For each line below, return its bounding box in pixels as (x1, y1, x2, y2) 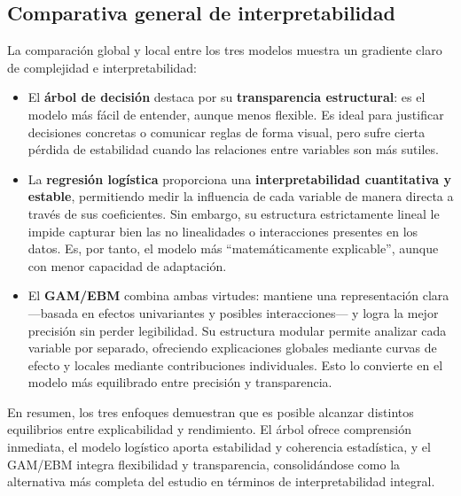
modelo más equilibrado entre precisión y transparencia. (27, 373, 332, 391)
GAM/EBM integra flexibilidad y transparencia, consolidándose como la (7, 454, 401, 473)
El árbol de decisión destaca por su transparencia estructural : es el (27, 88, 426, 106)
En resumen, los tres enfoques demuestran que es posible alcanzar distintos (7, 402, 414, 421)
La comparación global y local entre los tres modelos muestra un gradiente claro (7, 41, 442, 59)
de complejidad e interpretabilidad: (7, 58, 198, 76)
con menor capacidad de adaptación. (27, 256, 227, 275)
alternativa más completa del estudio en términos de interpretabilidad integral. (7, 472, 435, 491)
